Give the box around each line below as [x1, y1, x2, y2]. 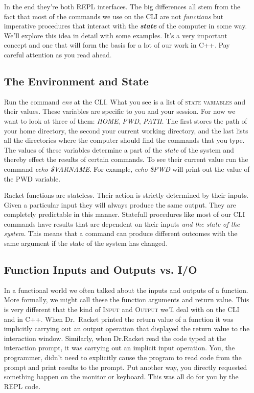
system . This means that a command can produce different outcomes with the [4, 228, 238, 238]
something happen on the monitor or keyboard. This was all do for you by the [4, 371, 239, 382]
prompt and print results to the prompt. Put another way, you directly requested [4, 362, 247, 372]
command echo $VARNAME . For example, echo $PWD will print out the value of [4, 163, 250, 174]
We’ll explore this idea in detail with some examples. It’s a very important [4, 30, 228, 40]
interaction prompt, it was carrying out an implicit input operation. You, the [4, 342, 235, 353]
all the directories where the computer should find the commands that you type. [4, 135, 245, 145]
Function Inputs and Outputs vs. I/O [4, 262, 197, 277]
